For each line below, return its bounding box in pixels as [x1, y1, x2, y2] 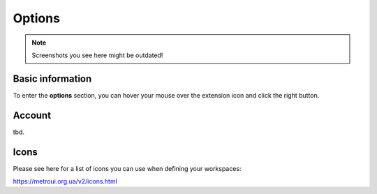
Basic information [13, 73, 92, 84]
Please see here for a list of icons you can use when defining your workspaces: [13, 164, 242, 172]
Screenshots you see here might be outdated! [31, 51, 163, 59]
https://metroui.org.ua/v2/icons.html [13, 177, 118, 186]
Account [13, 109, 52, 121]
